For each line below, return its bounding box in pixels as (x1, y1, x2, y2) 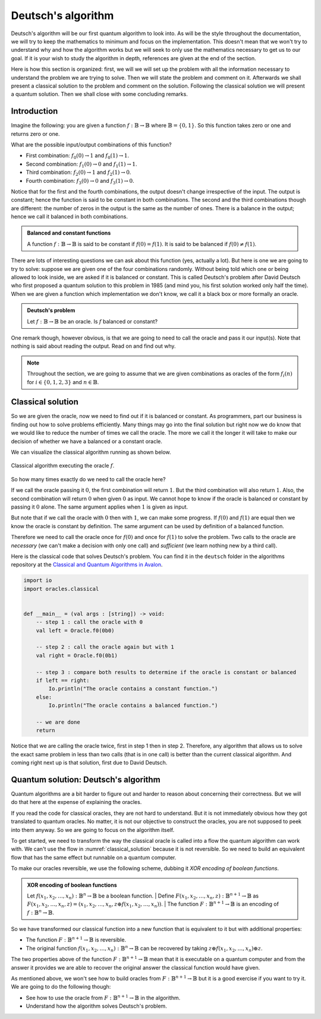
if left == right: (36, 677, 90, 684)
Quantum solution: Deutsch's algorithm (11, 774, 160, 784)
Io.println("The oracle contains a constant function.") (48, 685, 218, 692)
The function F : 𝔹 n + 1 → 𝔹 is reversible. (26, 936, 127, 943)
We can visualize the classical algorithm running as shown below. (11, 448, 172, 456)
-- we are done (36, 718, 80, 725)
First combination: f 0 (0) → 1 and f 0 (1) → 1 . (26, 152, 130, 161)
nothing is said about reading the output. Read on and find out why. (11, 342, 176, 350)
